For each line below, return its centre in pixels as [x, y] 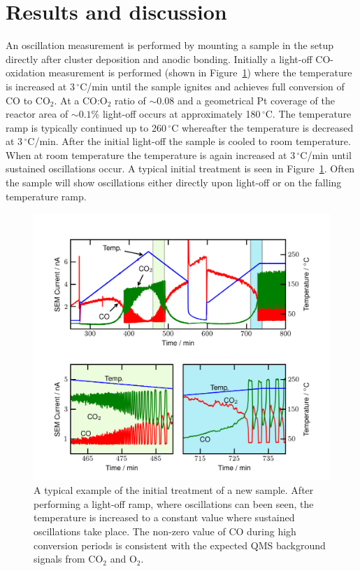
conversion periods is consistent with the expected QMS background [180, 545]
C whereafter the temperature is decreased [262, 127]
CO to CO [28, 100]
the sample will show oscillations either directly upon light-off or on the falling [174, 183]
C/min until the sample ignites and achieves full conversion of [212, 86]
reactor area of [37, 114]
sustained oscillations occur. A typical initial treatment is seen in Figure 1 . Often [180, 168]
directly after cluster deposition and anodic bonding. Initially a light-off [159, 59]
